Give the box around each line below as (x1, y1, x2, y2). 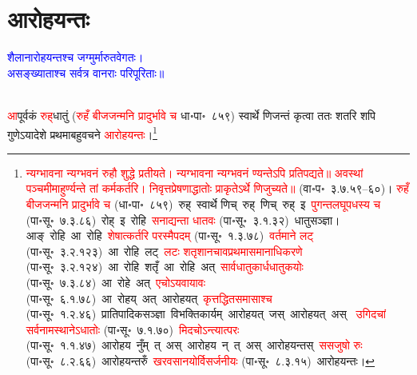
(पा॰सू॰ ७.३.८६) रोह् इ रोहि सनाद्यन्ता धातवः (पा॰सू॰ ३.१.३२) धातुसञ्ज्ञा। (26, 211, 340, 228)
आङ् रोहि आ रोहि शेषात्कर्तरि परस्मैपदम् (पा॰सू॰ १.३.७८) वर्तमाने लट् (26, 227, 314, 244)
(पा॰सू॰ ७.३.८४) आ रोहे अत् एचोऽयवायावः (26, 273, 206, 290)
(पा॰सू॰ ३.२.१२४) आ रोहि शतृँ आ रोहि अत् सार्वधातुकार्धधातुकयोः (26, 258, 304, 275)
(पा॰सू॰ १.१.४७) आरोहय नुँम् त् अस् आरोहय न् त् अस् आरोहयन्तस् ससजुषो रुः (26, 337, 363, 353)
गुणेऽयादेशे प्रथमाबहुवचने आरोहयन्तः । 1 (7, 123, 157, 142)
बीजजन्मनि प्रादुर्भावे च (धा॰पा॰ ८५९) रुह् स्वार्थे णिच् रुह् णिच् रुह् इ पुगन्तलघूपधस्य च (26, 195, 381, 212)
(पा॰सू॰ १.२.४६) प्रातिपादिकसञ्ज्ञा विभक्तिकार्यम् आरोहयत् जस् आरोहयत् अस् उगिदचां (26, 305, 387, 322)
